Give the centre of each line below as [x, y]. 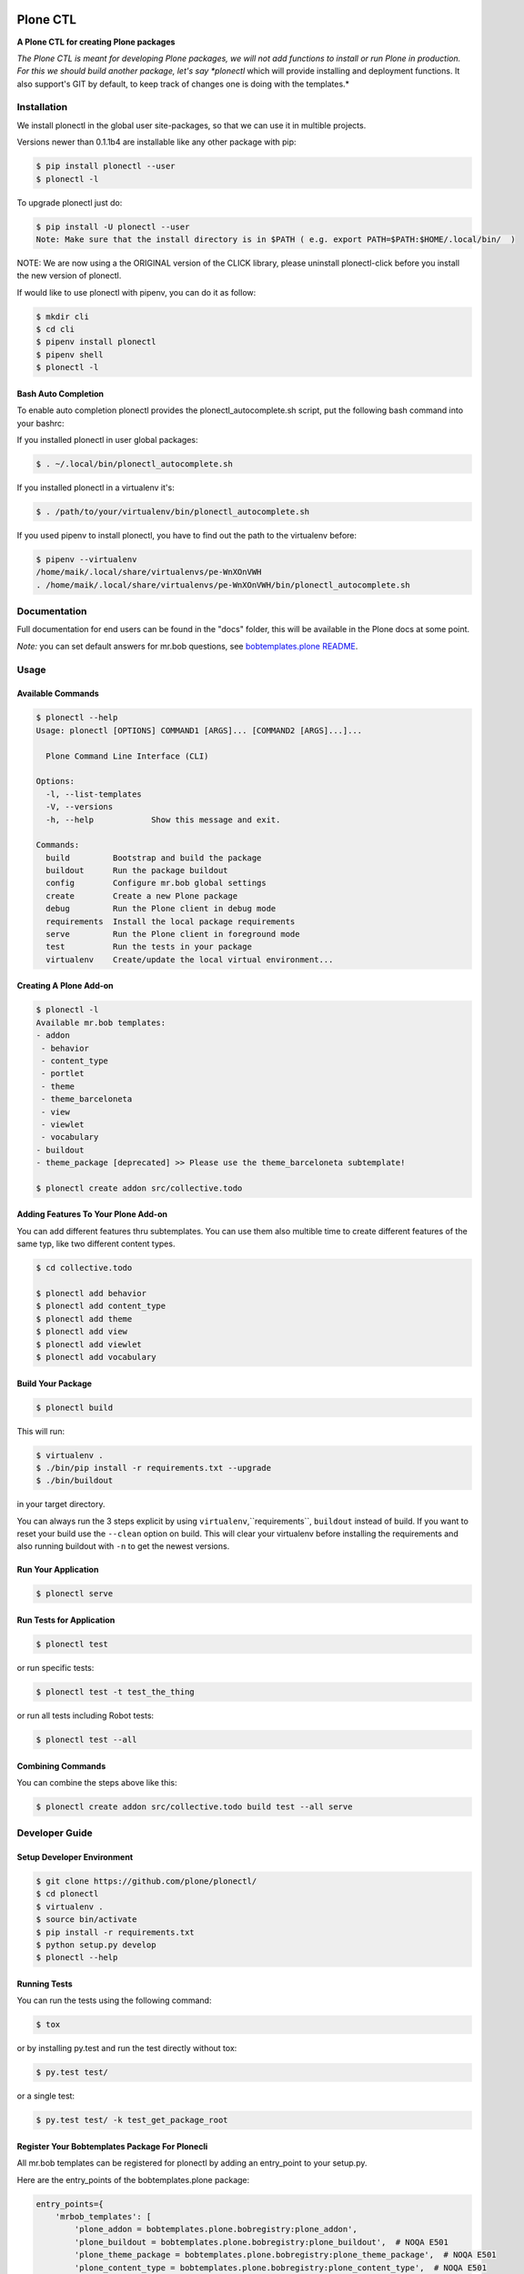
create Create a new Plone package [142, 896]
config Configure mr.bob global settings [156, 883]
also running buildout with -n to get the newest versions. [123, 1546]
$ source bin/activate [86, 1920]
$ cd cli [55, 329]
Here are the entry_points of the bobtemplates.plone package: [133, 2179]
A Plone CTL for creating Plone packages [96, 42]
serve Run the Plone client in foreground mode [173, 934]
